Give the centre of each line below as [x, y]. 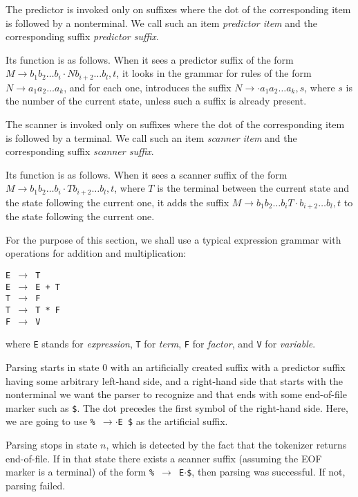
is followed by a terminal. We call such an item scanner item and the [151, 137]
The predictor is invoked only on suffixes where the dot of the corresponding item [178, 9]
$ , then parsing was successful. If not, [266, 472]
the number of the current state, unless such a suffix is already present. [156, 101]
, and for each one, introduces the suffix [148, 87]
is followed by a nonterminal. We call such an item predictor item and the [161, 22]
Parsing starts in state [53, 367]
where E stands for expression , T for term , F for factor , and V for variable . [161, 344]
